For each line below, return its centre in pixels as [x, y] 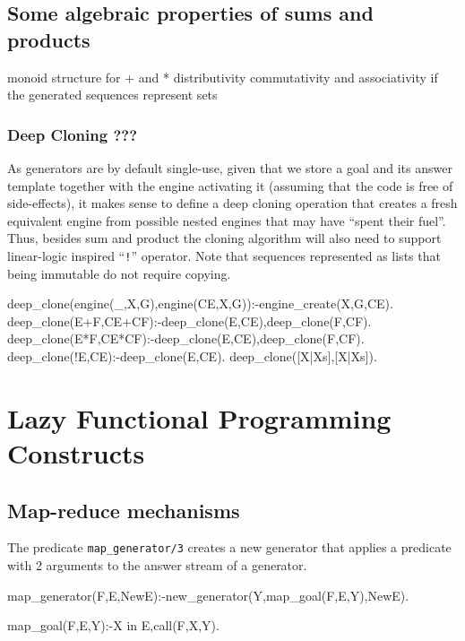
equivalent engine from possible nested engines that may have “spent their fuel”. [227, 220]
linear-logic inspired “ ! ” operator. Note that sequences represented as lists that [224, 255]
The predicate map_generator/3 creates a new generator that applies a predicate [229, 547]
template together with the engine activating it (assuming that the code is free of [230, 185]
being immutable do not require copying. [119, 273]
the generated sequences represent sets [112, 95]
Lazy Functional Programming [199, 417]
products [49, 39]
